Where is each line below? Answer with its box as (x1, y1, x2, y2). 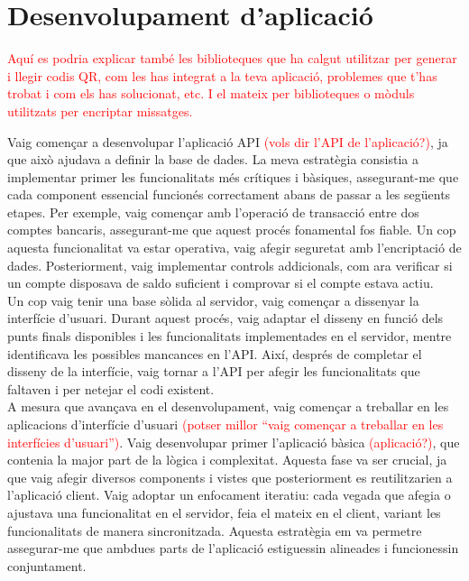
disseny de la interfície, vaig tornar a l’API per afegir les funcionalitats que (7, 362, 420, 381)
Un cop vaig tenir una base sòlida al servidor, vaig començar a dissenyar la (7, 290, 419, 309)
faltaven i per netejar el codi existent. (7, 379, 215, 398)
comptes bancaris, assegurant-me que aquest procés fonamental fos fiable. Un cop (7, 220, 456, 239)
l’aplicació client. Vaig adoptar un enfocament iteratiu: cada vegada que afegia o (7, 485, 451, 504)
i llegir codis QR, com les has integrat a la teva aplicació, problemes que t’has (7, 66, 437, 85)
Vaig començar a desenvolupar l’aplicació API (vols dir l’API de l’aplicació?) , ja (7, 132, 448, 151)
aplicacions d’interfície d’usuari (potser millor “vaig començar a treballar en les (7, 415, 444, 433)
